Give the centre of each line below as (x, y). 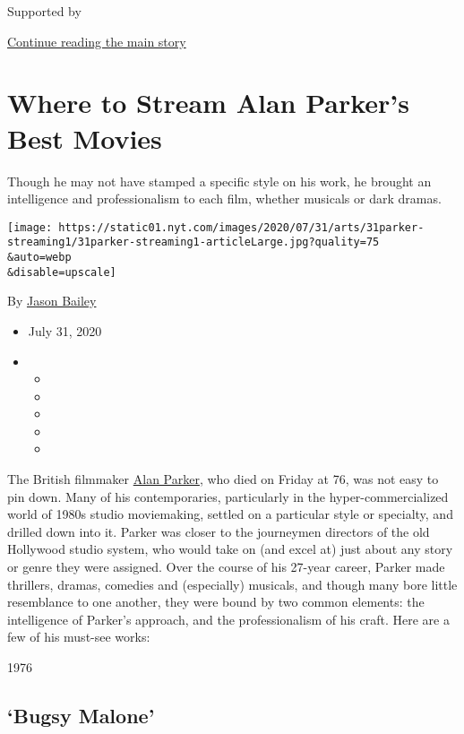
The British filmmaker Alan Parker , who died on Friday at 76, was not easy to (223, 479)
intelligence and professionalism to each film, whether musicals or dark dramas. (224, 199)
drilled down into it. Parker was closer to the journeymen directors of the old (219, 531)
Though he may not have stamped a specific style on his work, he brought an (219, 181)
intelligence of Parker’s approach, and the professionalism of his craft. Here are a (228, 619)
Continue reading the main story (97, 41)
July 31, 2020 (65, 330)
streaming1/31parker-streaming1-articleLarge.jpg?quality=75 (193, 242)
